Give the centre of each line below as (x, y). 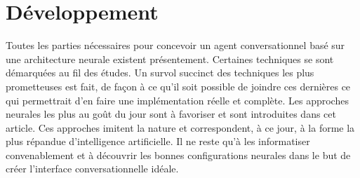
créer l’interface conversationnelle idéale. (92, 169)
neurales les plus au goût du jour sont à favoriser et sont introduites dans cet (171, 114)
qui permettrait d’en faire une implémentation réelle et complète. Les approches (177, 100)
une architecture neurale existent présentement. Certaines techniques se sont (170, 59)
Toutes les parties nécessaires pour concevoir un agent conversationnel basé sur (175, 45)
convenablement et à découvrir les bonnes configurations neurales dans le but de (178, 155)
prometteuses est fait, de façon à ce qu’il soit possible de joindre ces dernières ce (178, 86)
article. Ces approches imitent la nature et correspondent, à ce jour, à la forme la (180, 127)
